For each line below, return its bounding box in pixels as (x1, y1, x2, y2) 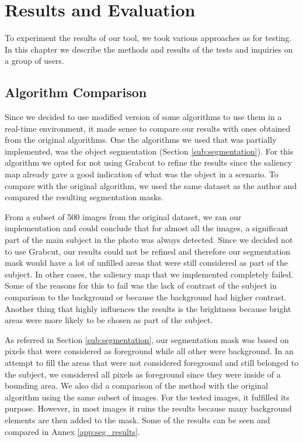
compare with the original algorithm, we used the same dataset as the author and (5, 179, 297, 191)
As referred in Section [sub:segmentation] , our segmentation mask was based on (5, 333, 289, 345)
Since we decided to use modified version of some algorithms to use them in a (5, 111, 282, 123)
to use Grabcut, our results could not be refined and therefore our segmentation (5, 245, 291, 257)
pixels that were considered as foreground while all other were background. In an (5, 345, 294, 357)
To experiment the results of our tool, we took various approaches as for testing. (5, 32, 292, 44)
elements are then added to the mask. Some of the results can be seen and (5, 413, 270, 426)
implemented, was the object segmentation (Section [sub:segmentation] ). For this (5, 145, 294, 157)
